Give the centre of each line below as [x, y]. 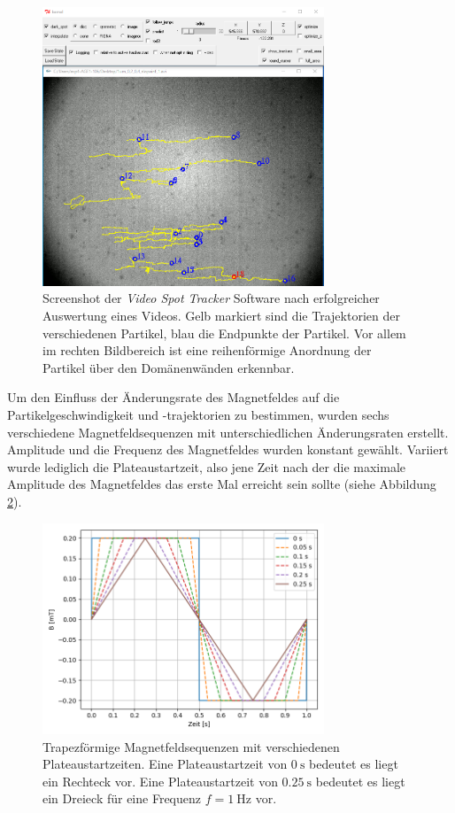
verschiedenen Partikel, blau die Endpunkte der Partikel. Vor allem [224, 333]
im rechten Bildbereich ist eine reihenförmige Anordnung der [207, 350]
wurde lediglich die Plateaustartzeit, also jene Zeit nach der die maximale [207, 466]
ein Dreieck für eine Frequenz [122, 798]
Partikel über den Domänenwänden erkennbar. [169, 367]
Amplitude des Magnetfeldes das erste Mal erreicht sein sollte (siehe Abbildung [222, 484]
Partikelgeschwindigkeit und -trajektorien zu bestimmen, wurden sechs [198, 414]
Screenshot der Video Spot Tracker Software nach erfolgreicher [211, 298]
